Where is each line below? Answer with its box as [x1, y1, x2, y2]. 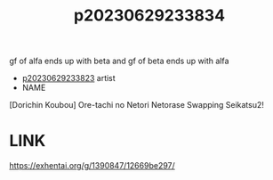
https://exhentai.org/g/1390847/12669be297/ [9, 160, 175, 171]
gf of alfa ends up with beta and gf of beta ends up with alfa [9, 55, 229, 67]
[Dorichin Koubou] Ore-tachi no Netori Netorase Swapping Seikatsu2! [9, 100, 264, 110]
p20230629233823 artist [21, 73, 116, 84]
